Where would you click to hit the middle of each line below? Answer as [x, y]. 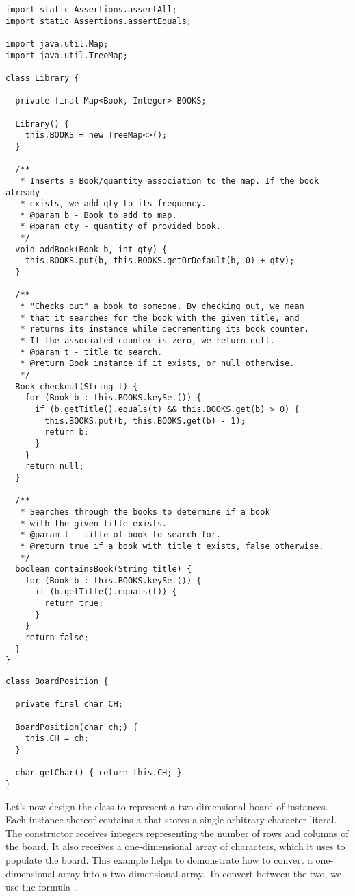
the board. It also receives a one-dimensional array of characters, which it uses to [175, 846]
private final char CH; [69, 704]
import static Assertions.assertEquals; [99, 21]
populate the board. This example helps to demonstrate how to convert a [159, 860]
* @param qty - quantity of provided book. [120, 227]
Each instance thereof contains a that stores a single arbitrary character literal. [171, 820]
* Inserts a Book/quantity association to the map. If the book [170, 181]
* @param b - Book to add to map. [98, 215]
